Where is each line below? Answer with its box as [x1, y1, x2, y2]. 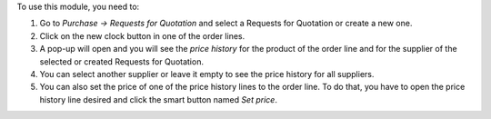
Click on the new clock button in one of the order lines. [39, 30, 245, 41]
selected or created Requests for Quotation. [39, 55, 205, 67]
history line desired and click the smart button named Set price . [39, 94, 277, 104]
